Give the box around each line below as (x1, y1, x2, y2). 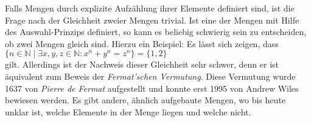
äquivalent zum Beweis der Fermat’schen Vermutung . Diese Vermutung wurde (5, 69, 296, 82)
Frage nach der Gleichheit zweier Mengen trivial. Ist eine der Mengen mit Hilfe (5, 13, 299, 26)
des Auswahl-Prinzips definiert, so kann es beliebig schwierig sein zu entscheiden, (5, 25, 307, 38)
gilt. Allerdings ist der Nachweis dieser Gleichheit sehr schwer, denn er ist (5, 58, 279, 71)
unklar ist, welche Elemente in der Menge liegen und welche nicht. (5, 105, 251, 118)
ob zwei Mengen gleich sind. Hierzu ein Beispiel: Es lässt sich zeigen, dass (5, 37, 279, 50)
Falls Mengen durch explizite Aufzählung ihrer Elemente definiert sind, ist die (5, 2, 295, 14)
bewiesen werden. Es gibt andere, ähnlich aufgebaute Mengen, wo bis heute (5, 94, 285, 106)
